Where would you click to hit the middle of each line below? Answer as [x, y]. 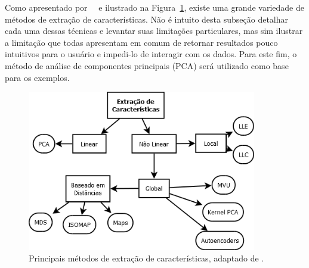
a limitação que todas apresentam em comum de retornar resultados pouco [141, 42]
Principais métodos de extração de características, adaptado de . [146, 258]
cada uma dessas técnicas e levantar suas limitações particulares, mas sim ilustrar [154, 31]
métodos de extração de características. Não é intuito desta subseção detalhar [147, 19]
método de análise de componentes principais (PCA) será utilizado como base [147, 65]
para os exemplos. [37, 77]
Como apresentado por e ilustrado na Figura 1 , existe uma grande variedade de [154, 7]
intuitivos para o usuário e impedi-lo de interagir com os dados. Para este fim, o [151, 54]
